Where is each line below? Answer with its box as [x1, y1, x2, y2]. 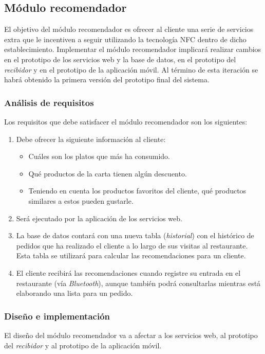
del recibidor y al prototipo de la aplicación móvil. [4, 340, 162, 350]
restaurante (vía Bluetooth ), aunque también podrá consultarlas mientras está [16, 277, 261, 288]
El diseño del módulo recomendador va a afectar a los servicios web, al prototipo [4, 329, 258, 340]
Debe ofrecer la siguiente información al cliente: [16, 133, 166, 144]
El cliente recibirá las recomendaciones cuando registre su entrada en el [16, 267, 241, 278]
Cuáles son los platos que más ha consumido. [28, 151, 170, 162]
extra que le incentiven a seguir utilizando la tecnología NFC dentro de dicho [4, 33, 247, 44]
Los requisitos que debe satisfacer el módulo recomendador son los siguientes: [4, 116, 248, 127]
